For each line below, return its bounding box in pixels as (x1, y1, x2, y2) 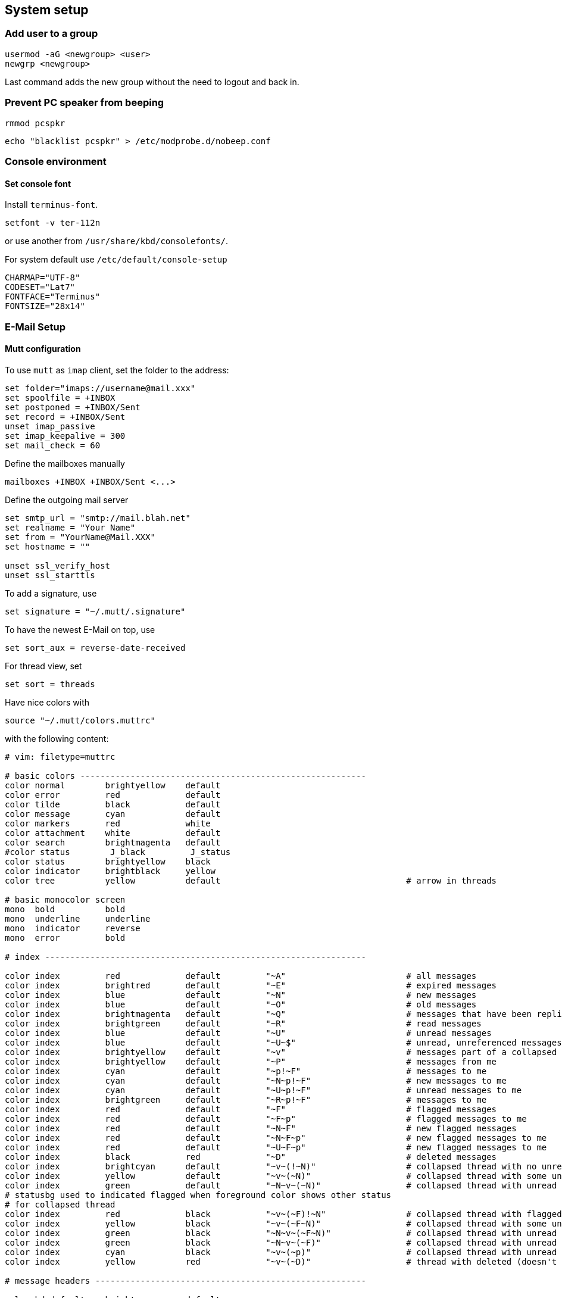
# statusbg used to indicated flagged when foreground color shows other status (5, 1190, 392, 1200)
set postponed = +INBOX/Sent (5, 402, 140, 412)
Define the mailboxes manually (5, 458, 125, 469)
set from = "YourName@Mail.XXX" (5, 532, 155, 542)
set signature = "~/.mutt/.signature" (5, 606, 186, 616)
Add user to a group (5, 27, 98, 40)
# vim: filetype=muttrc (5, 751, 115, 762)
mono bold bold (5, 904, 126, 914)
